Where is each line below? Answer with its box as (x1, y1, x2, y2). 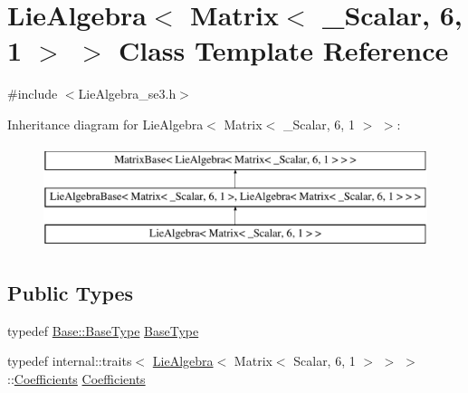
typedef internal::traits (7, 351, 132, 370)
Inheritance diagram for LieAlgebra (7, 114, 204, 133)
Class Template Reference (118, 32, 449, 69)
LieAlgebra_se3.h (78, 84, 177, 103)
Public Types (7, 278, 134, 306)
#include (7, 84, 58, 103)
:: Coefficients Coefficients (7, 369, 146, 388)
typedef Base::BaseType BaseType (7, 321, 199, 340)
